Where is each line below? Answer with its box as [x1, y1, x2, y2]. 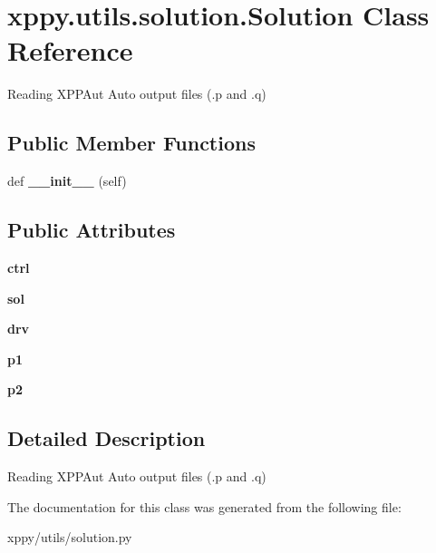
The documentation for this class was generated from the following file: [7, 497, 402, 516]
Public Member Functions [7, 129, 256, 157]
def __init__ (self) [7, 171, 127, 190]
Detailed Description [7, 424, 206, 452]
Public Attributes [7, 216, 176, 244]
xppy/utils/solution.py [7, 528, 132, 547]
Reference [7, 32, 133, 69]
